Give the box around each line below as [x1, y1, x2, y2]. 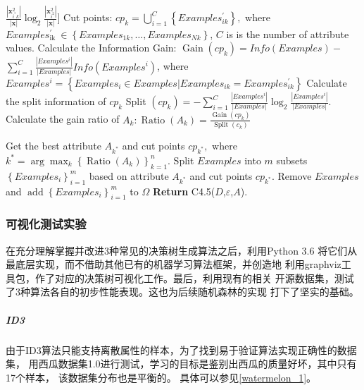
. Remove [271, 168, 312, 183]
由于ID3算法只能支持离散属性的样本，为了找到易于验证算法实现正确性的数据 [6, 342, 357, 357]
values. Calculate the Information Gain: [6, 40, 177, 55]
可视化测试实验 [6, 215, 87, 233]
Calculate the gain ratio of [6, 111, 120, 126]
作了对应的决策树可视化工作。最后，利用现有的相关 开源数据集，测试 [34, 270, 354, 285]
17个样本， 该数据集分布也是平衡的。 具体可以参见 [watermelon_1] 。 [6, 370, 317, 384]
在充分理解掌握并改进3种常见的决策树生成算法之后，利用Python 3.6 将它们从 [6, 243, 358, 257]
